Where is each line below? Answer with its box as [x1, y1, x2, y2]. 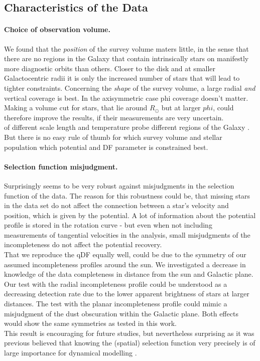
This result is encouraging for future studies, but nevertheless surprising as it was [4, 327, 254, 338]
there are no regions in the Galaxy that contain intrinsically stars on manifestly [4, 53, 249, 64]
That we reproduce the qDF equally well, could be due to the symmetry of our [4, 249, 246, 260]
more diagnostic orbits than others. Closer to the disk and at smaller [4, 63, 216, 73]
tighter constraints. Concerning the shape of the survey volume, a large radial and [4, 82, 255, 93]
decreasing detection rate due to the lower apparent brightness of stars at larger [4, 288, 249, 299]
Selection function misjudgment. [4, 161, 118, 171]
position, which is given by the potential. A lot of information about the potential [4, 210, 256, 220]
